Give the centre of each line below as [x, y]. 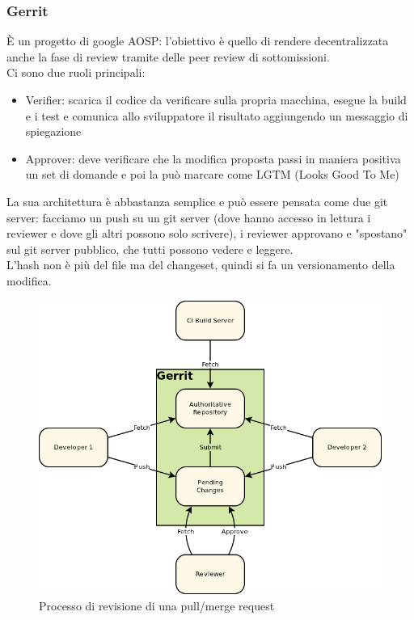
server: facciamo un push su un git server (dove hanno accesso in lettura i [189, 217]
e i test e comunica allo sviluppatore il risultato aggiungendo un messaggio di [217, 115]
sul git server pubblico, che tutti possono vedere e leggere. [150, 249]
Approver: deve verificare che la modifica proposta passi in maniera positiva [213, 158]
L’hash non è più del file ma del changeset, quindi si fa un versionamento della [201, 265]
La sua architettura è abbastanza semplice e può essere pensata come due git [197, 201]
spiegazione [53, 131]
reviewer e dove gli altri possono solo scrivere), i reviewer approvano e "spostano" [207, 233]
